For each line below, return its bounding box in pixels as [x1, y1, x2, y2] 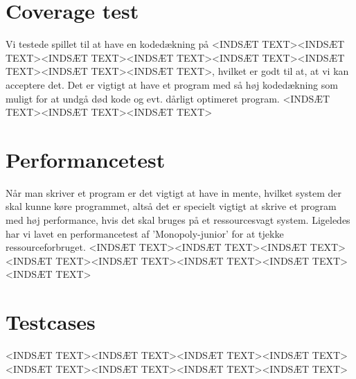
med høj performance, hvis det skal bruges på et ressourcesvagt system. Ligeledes [6, 213, 350, 227]
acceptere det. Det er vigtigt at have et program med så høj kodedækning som [6, 77, 338, 91]
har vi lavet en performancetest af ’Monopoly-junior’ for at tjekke [6, 226, 284, 240]
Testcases [6, 308, 96, 336]
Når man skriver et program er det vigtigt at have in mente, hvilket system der [6, 185, 342, 200]
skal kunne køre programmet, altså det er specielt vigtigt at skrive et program [6, 199, 337, 213]
